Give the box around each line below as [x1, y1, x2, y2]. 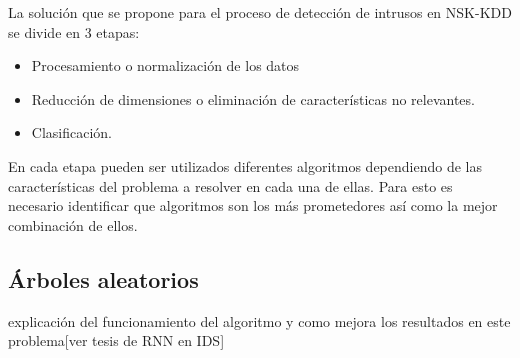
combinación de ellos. [8, 214, 138, 235]
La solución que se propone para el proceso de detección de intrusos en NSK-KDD [8, 2, 512, 22]
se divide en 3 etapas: [8, 21, 140, 42]
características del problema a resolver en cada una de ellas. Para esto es [8, 175, 453, 196]
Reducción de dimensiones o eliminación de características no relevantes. [31, 88, 475, 109]
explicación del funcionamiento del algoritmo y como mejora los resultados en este [8, 310, 511, 331]
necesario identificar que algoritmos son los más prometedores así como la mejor [8, 195, 498, 216]
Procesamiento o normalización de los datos [31, 55, 300, 76]
